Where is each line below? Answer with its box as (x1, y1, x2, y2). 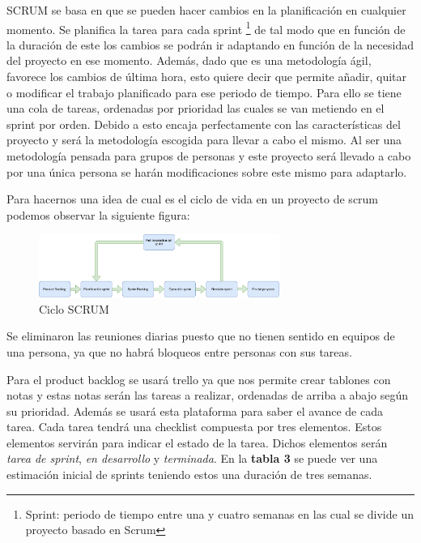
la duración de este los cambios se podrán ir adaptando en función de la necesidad (6, 36, 414, 53)
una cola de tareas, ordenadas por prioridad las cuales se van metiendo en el (6, 100, 385, 117)
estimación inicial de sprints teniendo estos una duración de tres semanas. (6, 466, 372, 483)
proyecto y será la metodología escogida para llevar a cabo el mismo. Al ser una (6, 131, 402, 148)
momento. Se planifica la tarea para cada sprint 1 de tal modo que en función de (6, 18, 406, 37)
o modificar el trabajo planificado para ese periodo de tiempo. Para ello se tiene (6, 83, 402, 100)
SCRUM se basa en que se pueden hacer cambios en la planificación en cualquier (6, 2, 406, 18)
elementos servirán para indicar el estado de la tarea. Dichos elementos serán (6, 434, 388, 451)
